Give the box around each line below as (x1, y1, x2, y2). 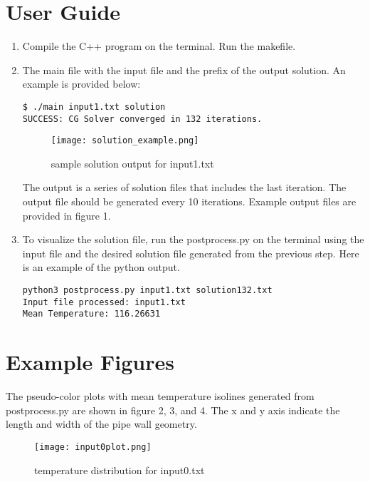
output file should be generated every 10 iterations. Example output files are (22, 194, 356, 209)
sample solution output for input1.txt (51, 155, 214, 170)
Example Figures (6, 347, 174, 376)
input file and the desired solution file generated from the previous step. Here (22, 245, 359, 260)
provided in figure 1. (22, 207, 111, 222)
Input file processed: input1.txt (22, 297, 186, 307)
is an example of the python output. (22, 260, 180, 275)
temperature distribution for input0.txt (34, 462, 205, 477)
